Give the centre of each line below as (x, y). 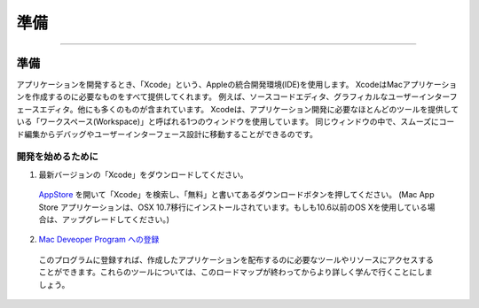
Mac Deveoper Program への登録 (99, 240)
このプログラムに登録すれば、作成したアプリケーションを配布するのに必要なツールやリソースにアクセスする (236, 259)
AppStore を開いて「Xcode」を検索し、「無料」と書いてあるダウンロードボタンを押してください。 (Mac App (236, 195)
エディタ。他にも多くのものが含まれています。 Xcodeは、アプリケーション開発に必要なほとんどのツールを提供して (249, 109)
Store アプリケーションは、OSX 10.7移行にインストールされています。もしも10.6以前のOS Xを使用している (233, 207)
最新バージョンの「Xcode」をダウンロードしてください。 (143, 174)
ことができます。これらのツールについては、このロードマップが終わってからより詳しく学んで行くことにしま (236, 272)
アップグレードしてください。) (116, 219)
